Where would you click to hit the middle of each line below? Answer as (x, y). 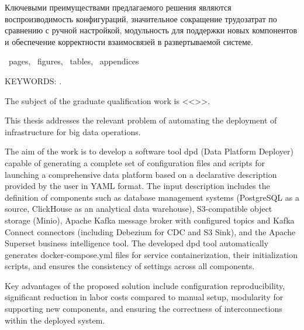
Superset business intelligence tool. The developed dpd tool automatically (137, 243)
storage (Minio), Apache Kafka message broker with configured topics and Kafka (150, 220)
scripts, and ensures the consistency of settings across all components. (130, 266)
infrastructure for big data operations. (73, 131)
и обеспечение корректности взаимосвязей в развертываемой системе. (129, 41)
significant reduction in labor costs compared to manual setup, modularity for (144, 297)
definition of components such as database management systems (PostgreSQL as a (152, 197)
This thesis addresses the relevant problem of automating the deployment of (141, 120)
